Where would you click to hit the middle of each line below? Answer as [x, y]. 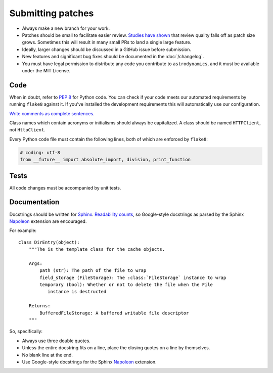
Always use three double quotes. [56, 341]
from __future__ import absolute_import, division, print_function [105, 160]
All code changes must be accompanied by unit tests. [65, 188]
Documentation [34, 202]
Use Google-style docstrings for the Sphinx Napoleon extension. [89, 362]
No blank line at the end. [48, 355]
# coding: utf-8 [40, 152]
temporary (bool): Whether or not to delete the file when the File [126, 285]
